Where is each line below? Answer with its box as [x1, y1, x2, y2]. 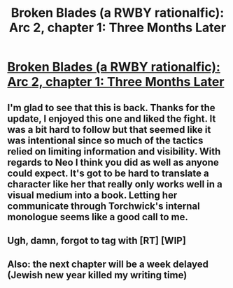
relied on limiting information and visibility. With [7, 145, 221, 157]
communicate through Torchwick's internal [7, 200, 201, 212]
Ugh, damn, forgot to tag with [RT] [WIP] [7, 234, 187, 246]
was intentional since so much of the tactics [7, 134, 204, 146]
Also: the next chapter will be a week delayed [7, 259, 209, 271]
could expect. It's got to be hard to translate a [7, 167, 209, 179]
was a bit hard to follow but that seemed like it [7, 124, 211, 136]
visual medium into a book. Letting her [7, 189, 178, 201]
